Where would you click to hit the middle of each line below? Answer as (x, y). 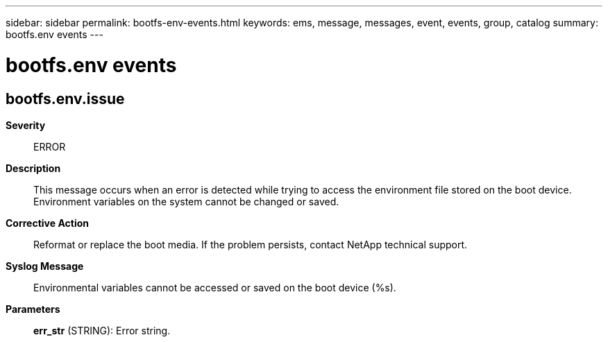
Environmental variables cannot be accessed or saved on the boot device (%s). (215, 287)
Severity (26, 125)
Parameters (33, 309)
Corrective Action (47, 223)
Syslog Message (45, 266)
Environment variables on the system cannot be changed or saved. (186, 201)
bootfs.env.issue (65, 99)
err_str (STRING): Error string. (102, 330)
